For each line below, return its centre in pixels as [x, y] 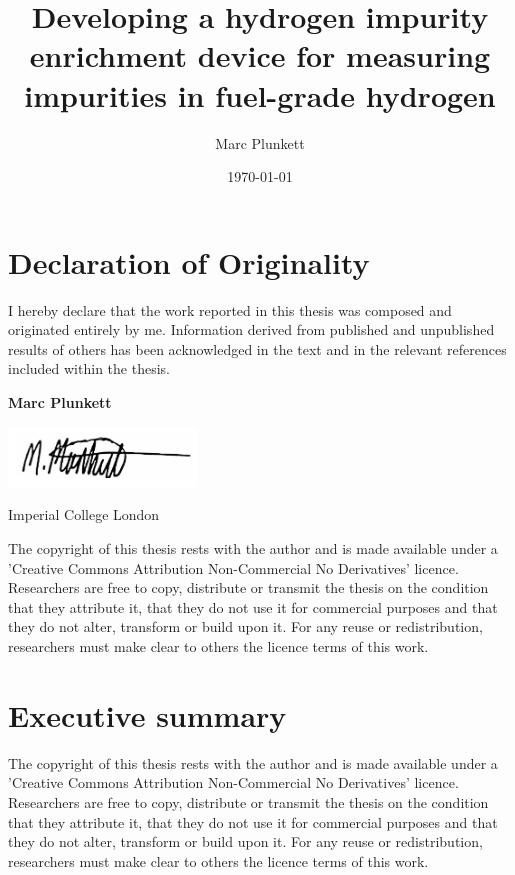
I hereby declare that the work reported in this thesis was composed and [230, 309]
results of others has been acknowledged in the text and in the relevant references [257, 348]
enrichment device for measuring [260, 55]
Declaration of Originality [189, 261]
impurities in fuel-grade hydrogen [260, 94]
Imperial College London [84, 514]
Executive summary [147, 714]
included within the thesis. [89, 368]
